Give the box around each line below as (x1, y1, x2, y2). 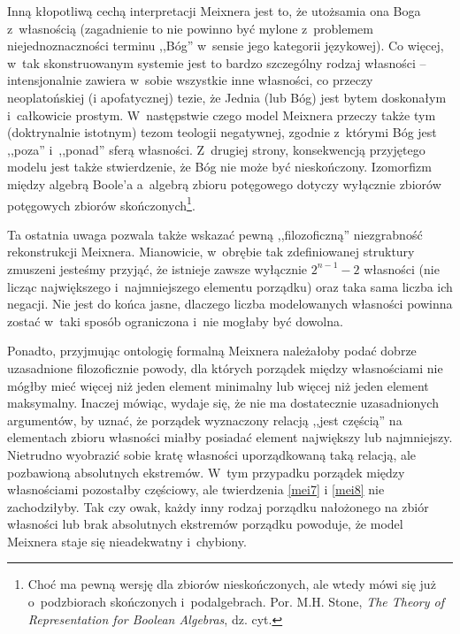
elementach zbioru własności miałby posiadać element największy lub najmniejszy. (7, 428, 453, 447)
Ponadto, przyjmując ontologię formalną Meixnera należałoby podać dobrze (7, 341, 417, 360)
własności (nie (364, 259, 440, 278)
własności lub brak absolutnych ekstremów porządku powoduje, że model (7, 515, 403, 533)
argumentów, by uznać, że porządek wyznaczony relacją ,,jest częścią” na (7, 410, 402, 429)
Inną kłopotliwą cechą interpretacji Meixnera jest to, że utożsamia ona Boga (7, 2, 421, 19)
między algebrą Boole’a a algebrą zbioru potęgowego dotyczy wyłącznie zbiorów (7, 174, 441, 193)
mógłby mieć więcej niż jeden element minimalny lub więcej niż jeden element (7, 376, 429, 394)
